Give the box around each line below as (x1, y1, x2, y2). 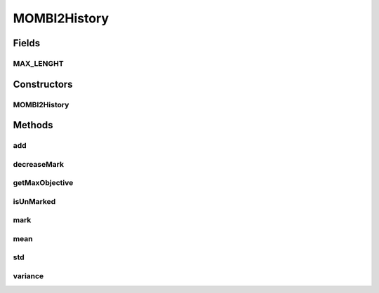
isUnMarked (13, 196, 56, 206)
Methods (13, 119, 53, 131)
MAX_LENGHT (13, 58, 64, 68)
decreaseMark (13, 159, 65, 169)
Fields (13, 37, 41, 49)
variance (13, 271, 44, 281)
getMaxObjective (13, 178, 74, 188)
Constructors (13, 78, 73, 90)
